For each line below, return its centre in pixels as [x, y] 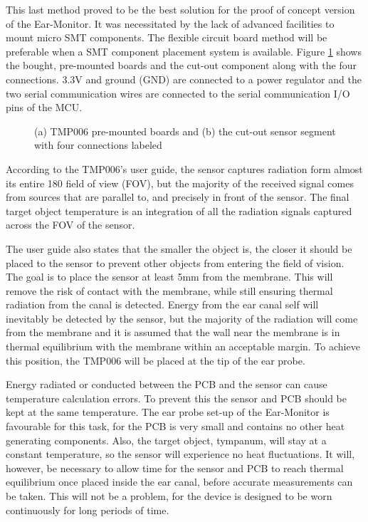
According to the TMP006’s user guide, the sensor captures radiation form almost [184, 168]
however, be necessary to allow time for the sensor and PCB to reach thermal [175, 468]
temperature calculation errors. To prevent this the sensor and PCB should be [176, 398]
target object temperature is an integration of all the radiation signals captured [179, 210]
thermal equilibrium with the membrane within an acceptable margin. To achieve [183, 346]
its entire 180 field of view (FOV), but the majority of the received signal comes [180, 183]
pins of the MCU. [44, 107]
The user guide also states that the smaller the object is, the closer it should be [179, 248]
